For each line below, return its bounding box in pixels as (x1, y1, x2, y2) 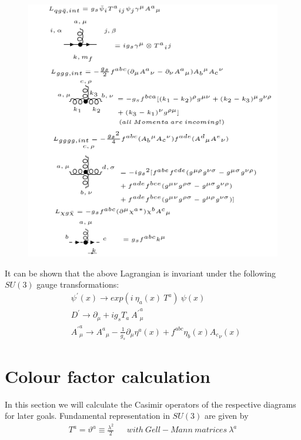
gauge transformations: (36, 278, 119, 291)
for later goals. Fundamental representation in (5, 409, 170, 422)
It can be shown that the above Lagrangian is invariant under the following (5, 266, 276, 279)
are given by (204, 409, 249, 422)
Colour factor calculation (5, 364, 210, 388)
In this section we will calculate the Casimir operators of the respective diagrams (5, 398, 296, 410)
